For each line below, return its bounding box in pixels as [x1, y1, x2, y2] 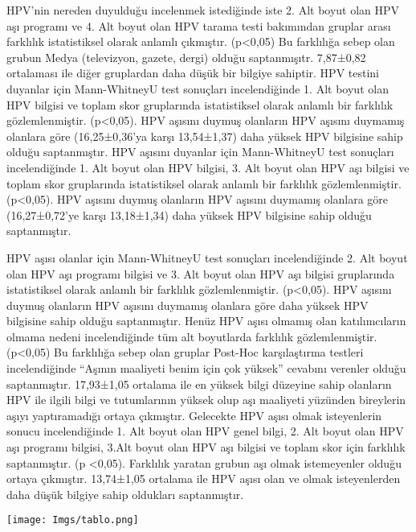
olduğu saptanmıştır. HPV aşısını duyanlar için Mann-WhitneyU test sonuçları [6, 143, 394, 160]
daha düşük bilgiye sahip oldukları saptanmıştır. [6, 485, 244, 502]
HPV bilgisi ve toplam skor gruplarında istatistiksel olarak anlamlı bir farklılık [6, 96, 394, 113]
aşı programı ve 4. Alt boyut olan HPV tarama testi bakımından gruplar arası [6, 17, 391, 34]
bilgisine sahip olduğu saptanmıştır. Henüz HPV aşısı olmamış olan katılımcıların [6, 312, 406, 329]
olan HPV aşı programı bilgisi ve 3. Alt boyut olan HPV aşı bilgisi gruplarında [6, 265, 395, 282]
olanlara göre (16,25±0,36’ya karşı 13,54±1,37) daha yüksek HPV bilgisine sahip [6, 127, 403, 144]
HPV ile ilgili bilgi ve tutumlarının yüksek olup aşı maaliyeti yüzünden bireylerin [6, 391, 406, 408]
